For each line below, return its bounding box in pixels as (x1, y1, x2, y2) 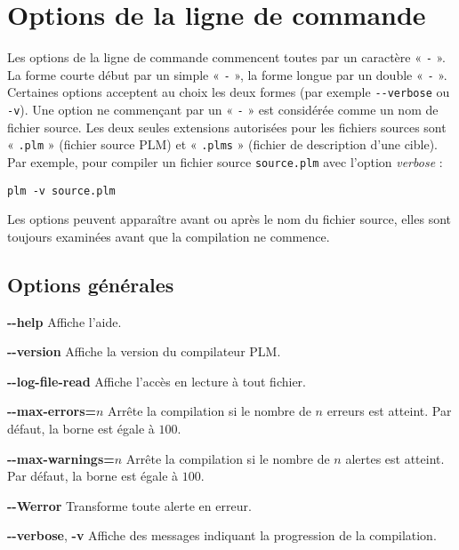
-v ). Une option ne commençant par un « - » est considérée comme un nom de (7, 100, 439, 119)
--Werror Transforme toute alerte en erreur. (7, 496, 252, 514)
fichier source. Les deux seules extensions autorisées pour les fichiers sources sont (7, 117, 447, 136)
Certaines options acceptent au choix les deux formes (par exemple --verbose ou (7, 83, 450, 101)
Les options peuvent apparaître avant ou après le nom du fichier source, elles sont (7, 210, 451, 228)
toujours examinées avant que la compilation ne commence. (7, 227, 330, 245)
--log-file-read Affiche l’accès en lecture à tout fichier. (7, 371, 306, 390)
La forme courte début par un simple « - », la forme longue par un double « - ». (7, 65, 447, 84)
